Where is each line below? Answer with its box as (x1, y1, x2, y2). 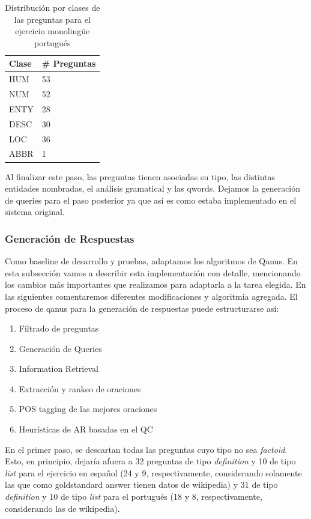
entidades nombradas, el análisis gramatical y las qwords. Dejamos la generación (5, 182, 301, 195)
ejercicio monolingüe (15, 25, 90, 37)
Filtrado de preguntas (19, 322, 99, 335)
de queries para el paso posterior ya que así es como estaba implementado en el (5, 193, 297, 206)
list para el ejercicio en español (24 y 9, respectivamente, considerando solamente (5, 466, 302, 479)
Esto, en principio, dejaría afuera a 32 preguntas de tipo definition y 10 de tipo (5, 455, 296, 467)
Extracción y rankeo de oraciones (19, 382, 141, 395)
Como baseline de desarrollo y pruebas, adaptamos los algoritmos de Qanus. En (5, 255, 298, 267)
